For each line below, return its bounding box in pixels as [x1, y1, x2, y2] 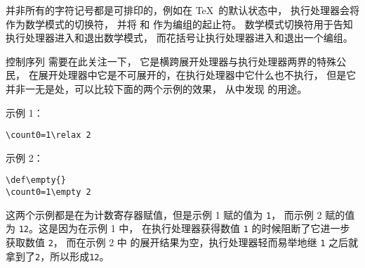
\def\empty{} [6, 175, 66, 186]
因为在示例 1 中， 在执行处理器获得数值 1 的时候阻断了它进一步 [58, 221, 350, 236]
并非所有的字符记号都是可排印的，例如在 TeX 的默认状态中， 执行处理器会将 [6, 3, 359, 17]
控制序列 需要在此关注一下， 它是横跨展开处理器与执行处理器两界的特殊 [6, 53, 337, 68]
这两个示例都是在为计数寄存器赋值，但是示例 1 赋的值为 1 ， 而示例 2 [6, 207, 322, 222]
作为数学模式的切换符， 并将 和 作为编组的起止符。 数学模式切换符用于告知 [6, 16, 353, 31]
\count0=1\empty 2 [6, 187, 91, 198]
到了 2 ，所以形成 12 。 [15, 248, 109, 263]
